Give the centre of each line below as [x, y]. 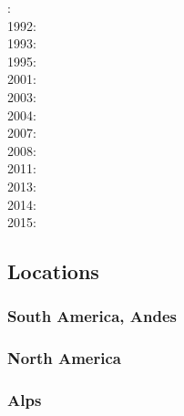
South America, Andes [92, 316]
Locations [53, 271]
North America [64, 358]
